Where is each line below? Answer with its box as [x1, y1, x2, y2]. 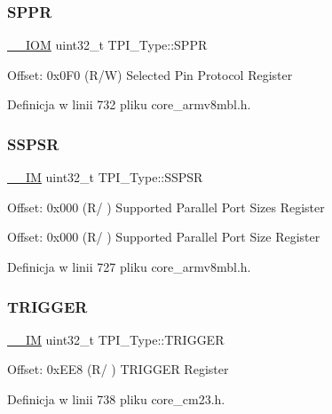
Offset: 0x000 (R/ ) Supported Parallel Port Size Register [7, 227, 320, 246]
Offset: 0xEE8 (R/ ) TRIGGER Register [7, 360, 229, 378]
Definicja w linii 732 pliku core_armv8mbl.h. [7, 95, 251, 114]
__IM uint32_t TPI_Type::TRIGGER [7, 330, 225, 348]
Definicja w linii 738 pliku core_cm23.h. [7, 390, 225, 408]
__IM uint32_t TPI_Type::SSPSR [7, 168, 203, 187]
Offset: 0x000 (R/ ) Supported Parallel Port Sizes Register [7, 197, 325, 216]
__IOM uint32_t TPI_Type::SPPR [7, 36, 208, 54]
